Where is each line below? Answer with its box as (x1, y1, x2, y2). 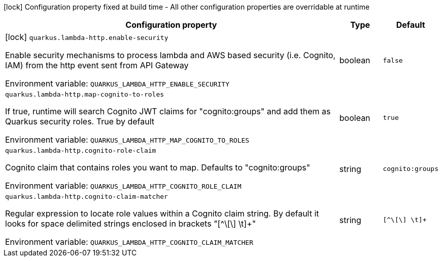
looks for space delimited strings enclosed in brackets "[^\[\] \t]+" (5, 219, 256, 229)
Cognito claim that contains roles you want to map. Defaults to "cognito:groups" (5, 162, 311, 172)
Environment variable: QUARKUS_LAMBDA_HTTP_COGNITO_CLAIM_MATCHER (5, 237, 253, 247)
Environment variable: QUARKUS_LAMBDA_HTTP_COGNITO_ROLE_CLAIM (5, 181, 242, 191)
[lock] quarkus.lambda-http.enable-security (5, 32, 168, 42)
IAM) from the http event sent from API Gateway (5, 60, 189, 70)
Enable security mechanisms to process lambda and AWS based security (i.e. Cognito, (5, 50, 336, 60)
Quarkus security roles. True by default (5, 116, 155, 126)
